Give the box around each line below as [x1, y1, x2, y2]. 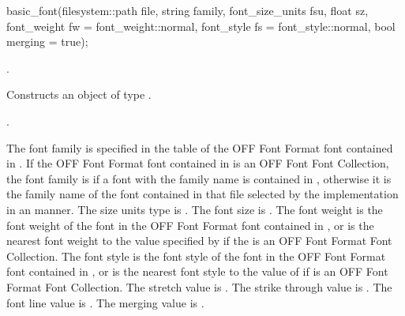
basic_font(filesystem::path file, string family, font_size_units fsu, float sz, [6, 2, 369, 18]
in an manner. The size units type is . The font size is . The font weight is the [6, 201, 383, 217]
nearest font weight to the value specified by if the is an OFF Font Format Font [6, 232, 392, 249]
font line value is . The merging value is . [6, 294, 204, 310]
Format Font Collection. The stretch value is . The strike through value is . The [6, 278, 392, 295]
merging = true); [6, 33, 88, 50]
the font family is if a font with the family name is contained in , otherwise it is [6, 170, 392, 186]
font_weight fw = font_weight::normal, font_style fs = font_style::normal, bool [6, 17, 396, 34]
